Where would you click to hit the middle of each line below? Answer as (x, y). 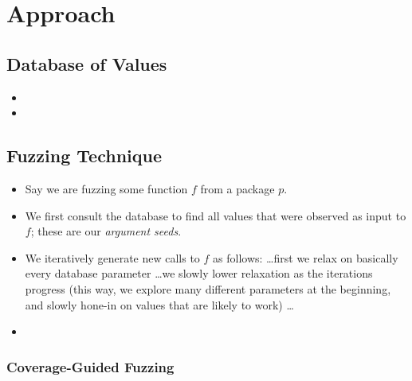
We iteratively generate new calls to (112, 257)
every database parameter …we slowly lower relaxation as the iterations (199, 273)
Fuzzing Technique (84, 156)
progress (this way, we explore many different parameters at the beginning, (208, 288)
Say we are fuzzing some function (106, 188)
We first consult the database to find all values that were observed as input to (216, 215)
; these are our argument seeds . (106, 231)
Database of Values (87, 63)
